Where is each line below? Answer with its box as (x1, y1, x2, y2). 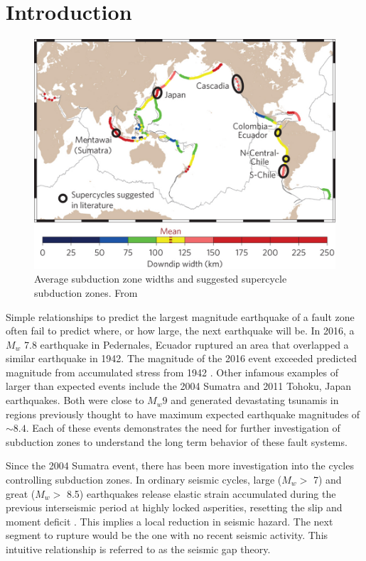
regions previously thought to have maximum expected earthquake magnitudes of (6, 406, 360, 421)
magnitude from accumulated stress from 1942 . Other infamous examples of (6, 364, 338, 379)
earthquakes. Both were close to (6, 393, 144, 408)
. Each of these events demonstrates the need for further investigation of (26, 420, 340, 435)
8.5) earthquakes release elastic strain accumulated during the (66, 486, 336, 501)
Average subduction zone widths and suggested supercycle (34, 271, 287, 286)
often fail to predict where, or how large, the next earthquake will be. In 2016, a (6, 323, 355, 338)
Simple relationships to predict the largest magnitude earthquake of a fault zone (6, 309, 355, 324)
